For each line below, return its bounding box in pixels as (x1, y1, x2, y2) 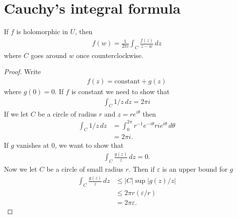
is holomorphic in (16, 26, 68, 37)
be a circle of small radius (46, 164, 123, 174)
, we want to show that (55, 140, 124, 150)
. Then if (128, 164, 155, 174)
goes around (31, 50, 67, 60)
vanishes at (16, 140, 49, 150)
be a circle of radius (38, 108, 97, 119)
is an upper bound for (162, 164, 228, 174)
